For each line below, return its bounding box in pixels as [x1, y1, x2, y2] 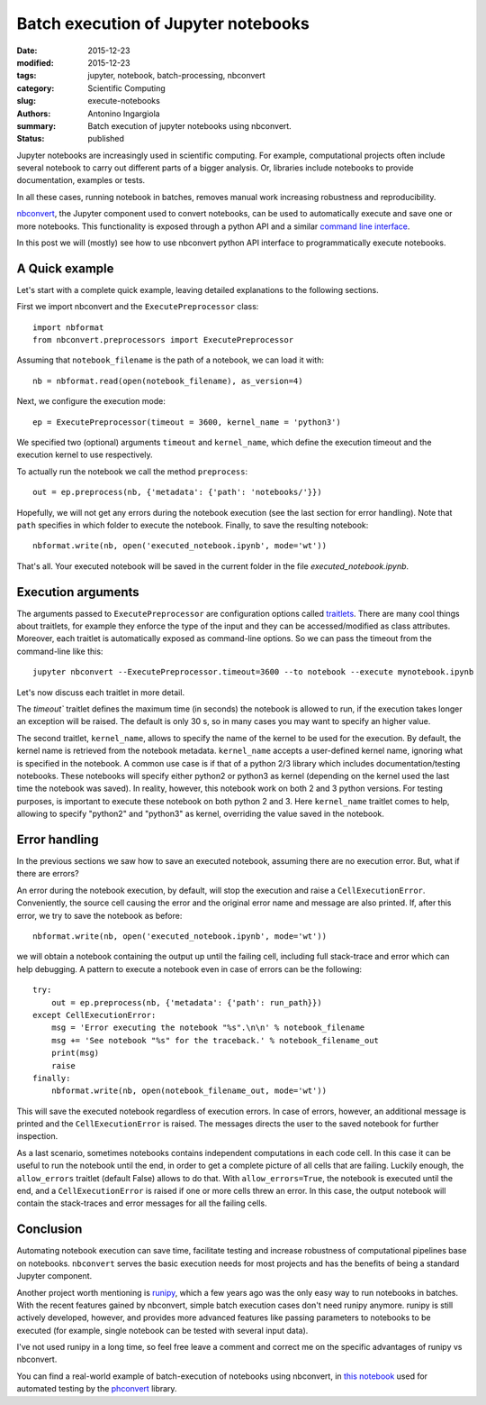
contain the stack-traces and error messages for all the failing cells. [16, 1198, 267, 1208]
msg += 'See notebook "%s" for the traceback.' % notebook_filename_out [50, 1035, 380, 1045]
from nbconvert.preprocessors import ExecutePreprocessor [32, 335, 294, 345]
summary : [16, 120, 57, 131]
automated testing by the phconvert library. [16, 1383, 177, 1394]
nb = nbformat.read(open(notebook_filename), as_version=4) [32, 375, 303, 386]
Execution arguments [16, 584, 139, 600]
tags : [16, 70, 37, 81]
